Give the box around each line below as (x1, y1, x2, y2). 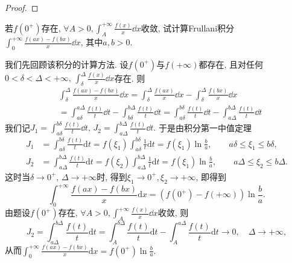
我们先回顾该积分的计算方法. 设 (5, 57, 129, 70)
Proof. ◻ (5, 1, 39, 13)
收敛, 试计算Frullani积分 (141, 21, 235, 34)
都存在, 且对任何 (198, 57, 264, 70)
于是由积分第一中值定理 (158, 121, 252, 134)
